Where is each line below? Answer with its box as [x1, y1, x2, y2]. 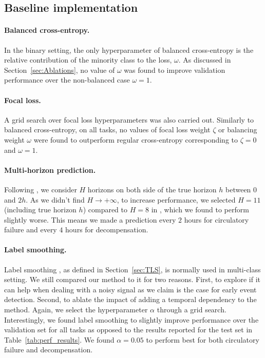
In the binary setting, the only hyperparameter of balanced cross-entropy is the [4, 44, 254, 55]
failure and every [4, 224, 57, 235]
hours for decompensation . [65, 224, 148, 235]
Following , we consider [4, 184, 77, 194]
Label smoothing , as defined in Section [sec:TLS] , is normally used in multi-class [4, 264, 261, 274]
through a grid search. [157, 304, 226, 315]
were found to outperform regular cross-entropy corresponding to [33, 134, 238, 145]
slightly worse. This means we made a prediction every [4, 214, 176, 225]
